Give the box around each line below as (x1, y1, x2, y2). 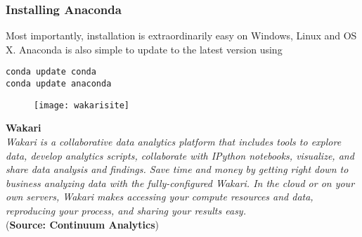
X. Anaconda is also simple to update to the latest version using (6, 41, 283, 56)
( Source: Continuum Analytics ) (6, 217, 160, 231)
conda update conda (6, 67, 96, 77)
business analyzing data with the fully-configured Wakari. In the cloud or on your (6, 175, 355, 190)
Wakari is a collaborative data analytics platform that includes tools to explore (6, 134, 342, 148)
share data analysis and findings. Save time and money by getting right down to (6, 162, 349, 177)
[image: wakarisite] (34, 100, 130, 110)
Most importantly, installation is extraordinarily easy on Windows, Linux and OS (6, 28, 357, 43)
